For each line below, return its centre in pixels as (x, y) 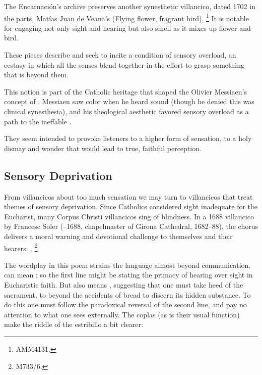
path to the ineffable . (38, 121)
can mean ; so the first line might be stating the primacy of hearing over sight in (128, 275)
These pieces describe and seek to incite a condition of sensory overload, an (120, 55)
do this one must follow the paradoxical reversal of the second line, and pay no (125, 304)
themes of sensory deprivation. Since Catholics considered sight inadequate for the (131, 206)
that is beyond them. (37, 75)
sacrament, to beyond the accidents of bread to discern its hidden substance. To (127, 294)
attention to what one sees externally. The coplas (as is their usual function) (122, 314)
